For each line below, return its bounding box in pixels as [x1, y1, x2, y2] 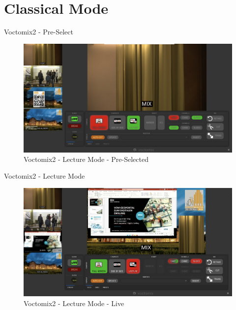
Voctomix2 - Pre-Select [4, 27, 73, 37]
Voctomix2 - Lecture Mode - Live [24, 298, 124, 308]
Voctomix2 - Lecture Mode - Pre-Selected [24, 154, 148, 164]
